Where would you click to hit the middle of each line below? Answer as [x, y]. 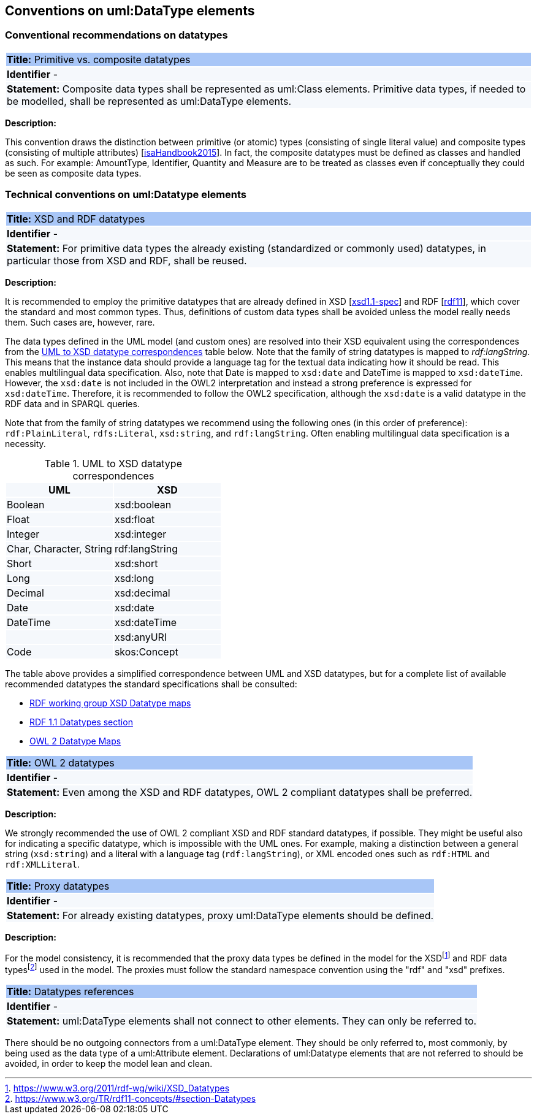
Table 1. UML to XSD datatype [113, 463]
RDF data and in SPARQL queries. [72, 403]
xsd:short [136, 563]
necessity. [25, 443]
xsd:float [135, 519]
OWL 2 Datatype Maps [75, 741]
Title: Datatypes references [70, 991]
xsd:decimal [142, 593]
